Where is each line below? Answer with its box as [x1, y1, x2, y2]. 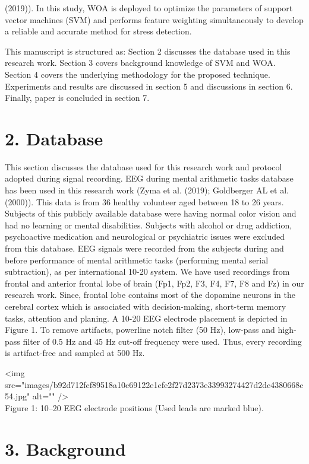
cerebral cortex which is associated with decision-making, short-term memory [5, 300, 286, 312]
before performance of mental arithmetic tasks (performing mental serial [5, 253, 269, 266]
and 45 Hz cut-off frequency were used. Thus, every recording [78, 335, 302, 347]
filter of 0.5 [23, 335, 63, 347]
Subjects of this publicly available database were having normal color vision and [5, 207, 297, 220]
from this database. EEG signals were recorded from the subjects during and [5, 242, 284, 255]
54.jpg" [5, 390, 30, 402]
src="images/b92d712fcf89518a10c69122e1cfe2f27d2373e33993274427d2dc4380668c [5, 378, 304, 390]
